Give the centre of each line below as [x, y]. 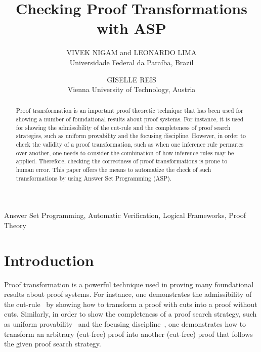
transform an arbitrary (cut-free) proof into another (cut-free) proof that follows [128, 334]
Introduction [49, 260]
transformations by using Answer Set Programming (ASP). [94, 178]
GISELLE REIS [132, 79]
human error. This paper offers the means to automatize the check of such [114, 170]
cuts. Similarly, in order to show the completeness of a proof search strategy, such [130, 314]
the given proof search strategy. [53, 344]
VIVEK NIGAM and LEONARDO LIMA [132, 52]
